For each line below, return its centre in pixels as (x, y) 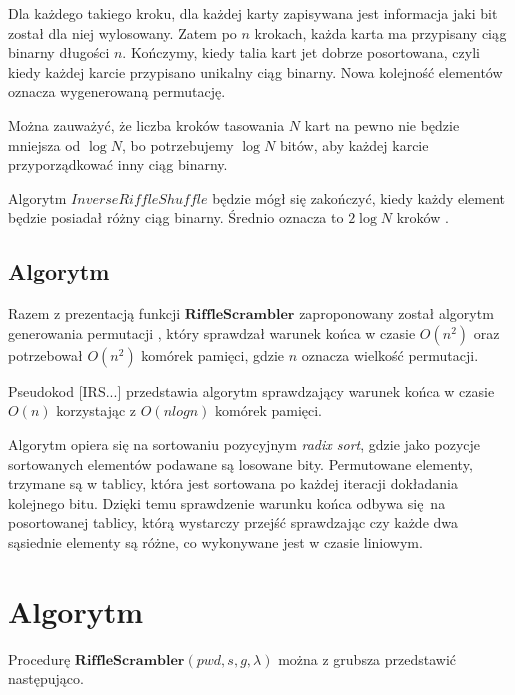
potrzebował (45, 354)
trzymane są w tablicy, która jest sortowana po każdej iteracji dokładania (233, 483)
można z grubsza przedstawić (367, 658)
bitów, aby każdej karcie (354, 144)
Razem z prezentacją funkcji (94, 313)
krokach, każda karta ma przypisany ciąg (380, 32)
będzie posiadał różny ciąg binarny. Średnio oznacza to (176, 217)
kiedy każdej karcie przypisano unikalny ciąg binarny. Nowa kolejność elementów (255, 71)
